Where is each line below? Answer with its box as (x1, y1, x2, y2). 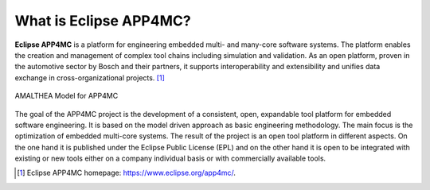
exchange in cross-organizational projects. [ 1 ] (14, 72, 165, 83)
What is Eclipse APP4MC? (14, 12, 191, 29)
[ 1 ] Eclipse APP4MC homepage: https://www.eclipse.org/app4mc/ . (17, 168, 236, 178)
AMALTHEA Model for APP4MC (14, 91, 119, 101)
